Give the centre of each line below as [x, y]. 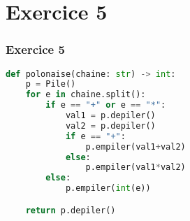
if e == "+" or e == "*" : [106, 105]
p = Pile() [51, 84]
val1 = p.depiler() [110, 116]
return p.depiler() [71, 210]
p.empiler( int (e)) [108, 188]
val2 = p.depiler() [110, 126]
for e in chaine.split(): [86, 95]
